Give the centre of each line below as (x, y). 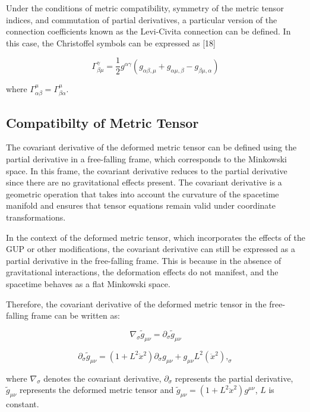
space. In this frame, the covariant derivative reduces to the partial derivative (147, 170)
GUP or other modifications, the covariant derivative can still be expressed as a (151, 249)
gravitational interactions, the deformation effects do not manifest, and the (142, 272)
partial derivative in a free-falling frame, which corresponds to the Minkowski (146, 159)
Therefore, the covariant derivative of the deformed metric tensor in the (136, 304)
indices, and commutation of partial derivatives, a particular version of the (142, 19)
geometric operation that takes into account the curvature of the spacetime (143, 194)
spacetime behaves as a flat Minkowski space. (88, 284)
